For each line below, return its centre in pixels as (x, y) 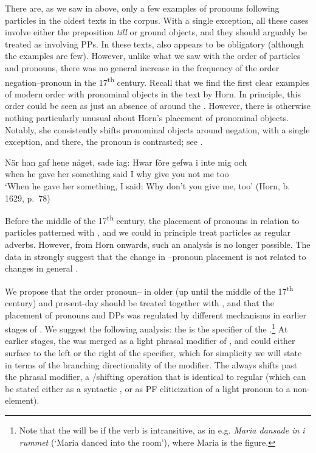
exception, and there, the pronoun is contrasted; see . (104, 142)
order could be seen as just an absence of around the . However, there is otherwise (158, 106)
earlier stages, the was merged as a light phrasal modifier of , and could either (150, 341)
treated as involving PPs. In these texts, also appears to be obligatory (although (155, 44)
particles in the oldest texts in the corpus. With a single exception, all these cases (157, 20)
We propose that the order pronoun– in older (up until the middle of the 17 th (149, 290)
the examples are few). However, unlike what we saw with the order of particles (153, 56)
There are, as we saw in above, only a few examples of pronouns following (142, 8)
